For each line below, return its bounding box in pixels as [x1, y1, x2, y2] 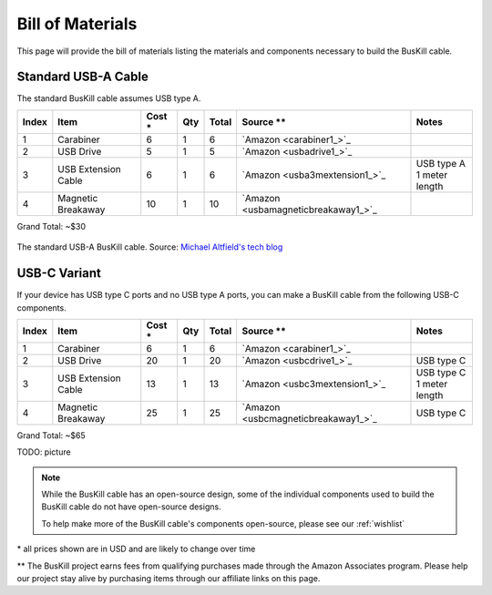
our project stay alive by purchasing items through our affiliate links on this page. [16, 573, 321, 584]
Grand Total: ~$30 [16, 221, 87, 231]
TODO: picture [16, 446, 72, 457]
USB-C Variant [16, 265, 102, 282]
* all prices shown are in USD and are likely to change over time [16, 543, 256, 555]
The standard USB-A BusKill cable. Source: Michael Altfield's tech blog [16, 241, 283, 252]
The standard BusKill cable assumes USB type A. [16, 93, 201, 104]
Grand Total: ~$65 [16, 429, 86, 441]
